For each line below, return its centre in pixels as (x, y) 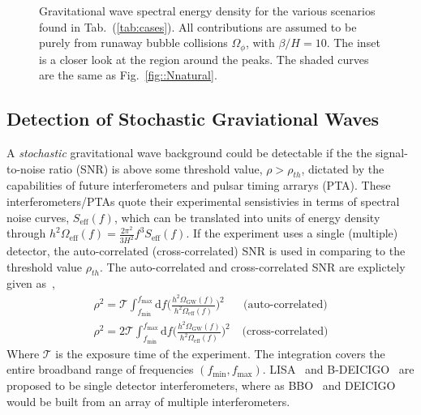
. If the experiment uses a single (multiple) (292, 233)
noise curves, (38, 217)
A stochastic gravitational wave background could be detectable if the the (189, 153)
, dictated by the (343, 168)
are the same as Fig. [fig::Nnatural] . (128, 75)
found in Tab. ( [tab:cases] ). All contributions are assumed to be (198, 26)
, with (260, 43)
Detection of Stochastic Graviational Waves (193, 119)
